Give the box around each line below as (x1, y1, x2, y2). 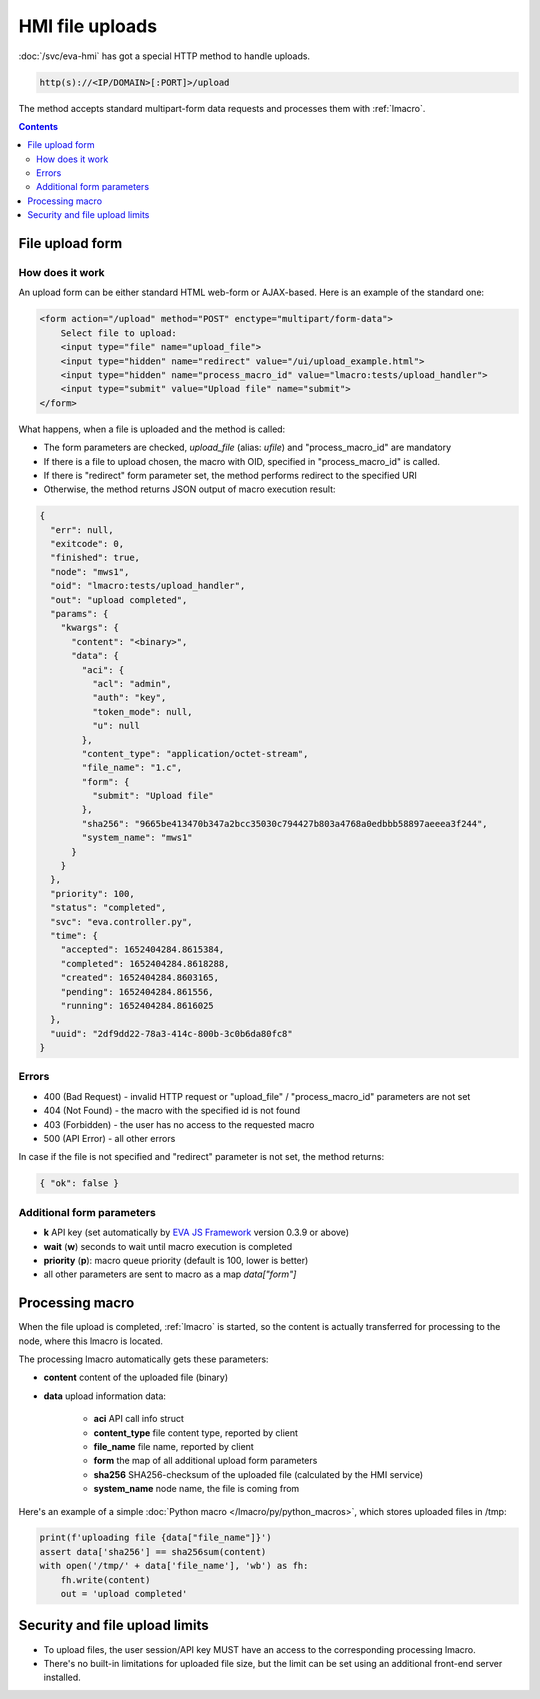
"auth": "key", (91, 692, 167, 704)
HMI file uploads (18, 15, 158, 37)
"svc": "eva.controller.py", (50, 916, 194, 927)
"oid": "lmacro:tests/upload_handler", (50, 580, 246, 592)
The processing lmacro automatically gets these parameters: (18, 1353, 269, 1365)
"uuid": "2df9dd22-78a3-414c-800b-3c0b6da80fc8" (50, 1028, 294, 1039)
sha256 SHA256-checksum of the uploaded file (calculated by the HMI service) (93, 1468, 424, 1480)
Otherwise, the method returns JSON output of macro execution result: (43, 483, 336, 495)
